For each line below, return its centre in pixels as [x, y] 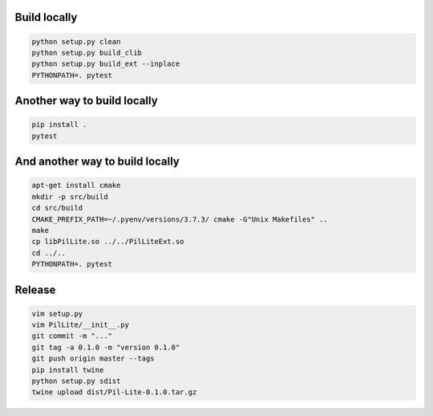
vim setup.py [57, 314]
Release [35, 290]
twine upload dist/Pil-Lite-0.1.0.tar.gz [114, 392]
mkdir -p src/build [70, 196]
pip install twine [68, 370]
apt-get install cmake [76, 186]
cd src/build [57, 208]
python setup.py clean [76, 41]
